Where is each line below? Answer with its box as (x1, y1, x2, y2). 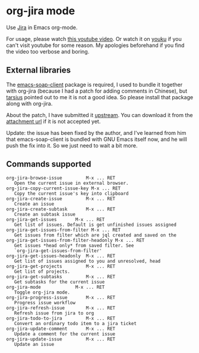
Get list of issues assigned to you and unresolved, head (14, 258, 161, 264)
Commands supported (6, 159, 91, 169)
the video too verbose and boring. (6, 48, 90, 55)
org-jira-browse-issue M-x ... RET (6, 175, 116, 181)
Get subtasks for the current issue (14, 279, 105, 285)
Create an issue (14, 201, 55, 207)
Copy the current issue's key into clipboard (14, 190, 129, 197)
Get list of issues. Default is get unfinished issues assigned (14, 222, 177, 228)
